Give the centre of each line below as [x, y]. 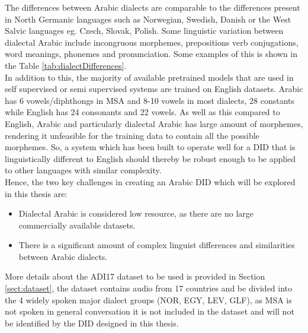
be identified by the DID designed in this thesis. [92, 323]
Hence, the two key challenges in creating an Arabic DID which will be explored [150, 181]
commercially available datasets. [77, 225]
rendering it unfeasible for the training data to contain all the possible [132, 135]
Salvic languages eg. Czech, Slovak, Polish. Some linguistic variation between [144, 31]
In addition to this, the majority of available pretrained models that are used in [149, 77]
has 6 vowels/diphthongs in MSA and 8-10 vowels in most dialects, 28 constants [150, 100]
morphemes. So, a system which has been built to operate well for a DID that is [150, 147]
